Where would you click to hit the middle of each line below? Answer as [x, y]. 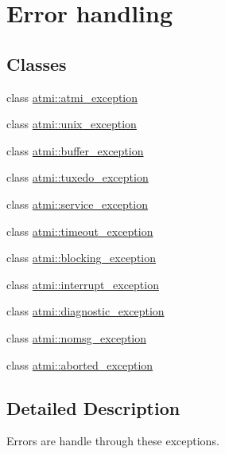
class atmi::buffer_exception [75, 150]
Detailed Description [93, 407]
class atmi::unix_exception [72, 124]
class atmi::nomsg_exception [77, 337]
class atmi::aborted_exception [80, 364]
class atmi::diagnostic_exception [85, 311]
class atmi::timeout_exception [80, 231]
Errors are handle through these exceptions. [113, 441]
